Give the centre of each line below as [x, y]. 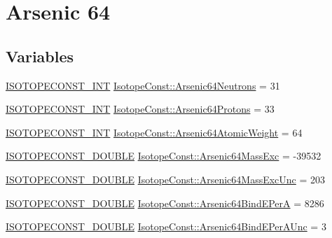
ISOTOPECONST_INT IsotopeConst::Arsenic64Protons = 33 [140, 109]
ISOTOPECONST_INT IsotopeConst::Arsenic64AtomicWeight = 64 [154, 132]
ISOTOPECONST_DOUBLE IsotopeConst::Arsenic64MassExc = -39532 [164, 156]
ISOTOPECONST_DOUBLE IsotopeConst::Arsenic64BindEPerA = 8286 [165, 203]
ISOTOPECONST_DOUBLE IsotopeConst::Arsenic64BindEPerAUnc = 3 [166, 226]
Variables [40, 56]
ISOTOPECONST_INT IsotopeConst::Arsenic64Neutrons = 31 [143, 85]
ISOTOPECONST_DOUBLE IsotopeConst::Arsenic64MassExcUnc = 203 [166, 179]
